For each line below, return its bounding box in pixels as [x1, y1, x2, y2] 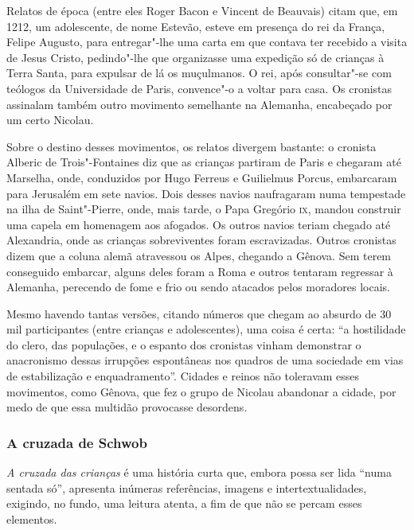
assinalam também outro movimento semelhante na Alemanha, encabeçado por [6, 95, 393, 112]
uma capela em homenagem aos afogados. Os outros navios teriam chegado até [6, 216, 391, 232]
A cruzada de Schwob [6, 432, 147, 452]
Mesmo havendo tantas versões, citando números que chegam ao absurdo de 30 [6, 305, 392, 322]
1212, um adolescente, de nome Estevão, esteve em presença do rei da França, [6, 18, 385, 34]
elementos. [6, 510, 57, 527]
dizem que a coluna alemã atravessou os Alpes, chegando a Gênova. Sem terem [6, 247, 392, 263]
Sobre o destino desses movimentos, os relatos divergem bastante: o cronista [6, 138, 377, 154]
